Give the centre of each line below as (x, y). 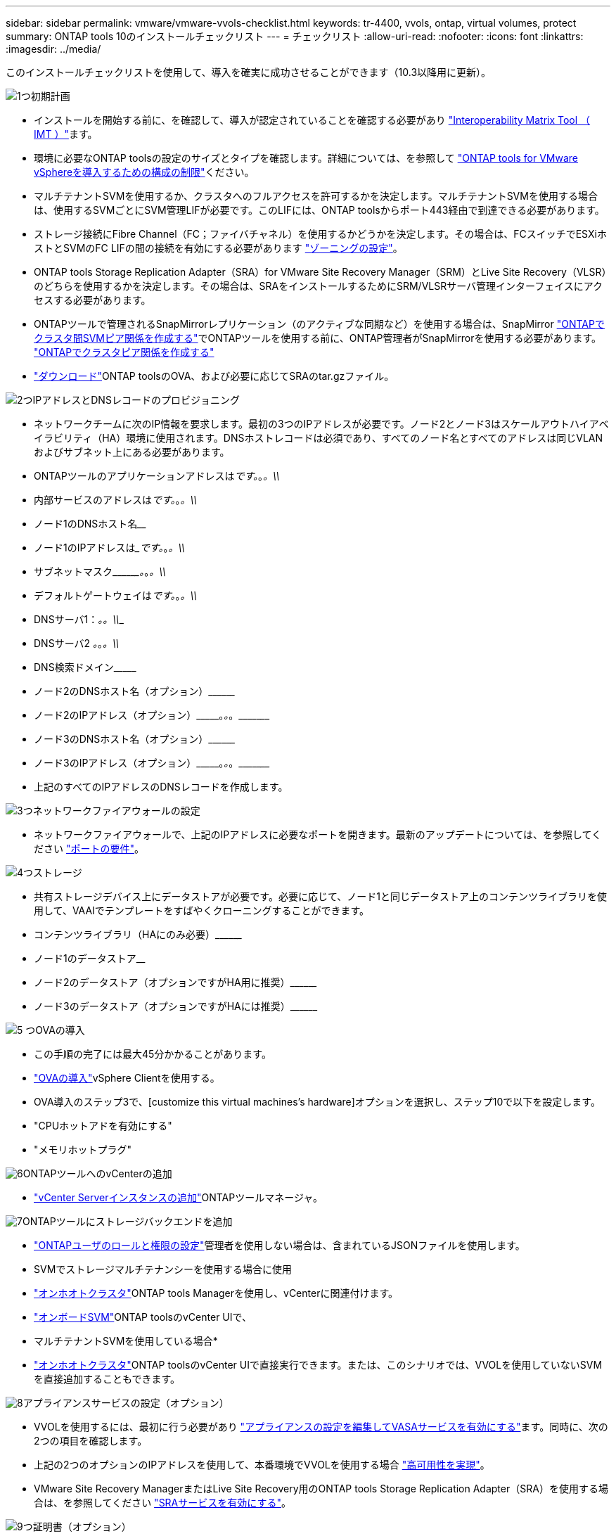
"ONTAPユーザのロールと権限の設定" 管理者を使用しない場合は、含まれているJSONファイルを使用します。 (280, 1245)
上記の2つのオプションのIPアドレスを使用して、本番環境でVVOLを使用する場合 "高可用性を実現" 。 (262, 1465)
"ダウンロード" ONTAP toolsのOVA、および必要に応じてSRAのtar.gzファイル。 (214, 376)
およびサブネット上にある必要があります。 (132, 452)
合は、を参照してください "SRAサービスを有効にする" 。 (162, 1503)
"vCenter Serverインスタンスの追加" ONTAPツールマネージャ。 (178, 1197)
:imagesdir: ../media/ (53, 49)
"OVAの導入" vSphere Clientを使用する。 (127, 1078)
